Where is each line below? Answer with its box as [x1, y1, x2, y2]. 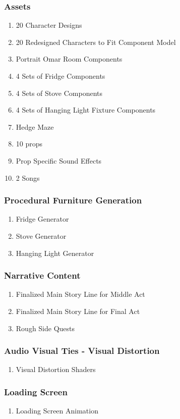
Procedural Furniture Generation [4, 194, 142, 206]
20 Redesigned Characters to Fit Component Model [16, 36, 176, 47]
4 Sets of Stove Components [16, 87, 103, 98]
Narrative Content [4, 269, 81, 282]
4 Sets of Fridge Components [16, 71, 105, 81]
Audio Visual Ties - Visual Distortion [4, 344, 160, 357]
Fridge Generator [16, 214, 69, 224]
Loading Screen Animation [16, 405, 98, 416]
